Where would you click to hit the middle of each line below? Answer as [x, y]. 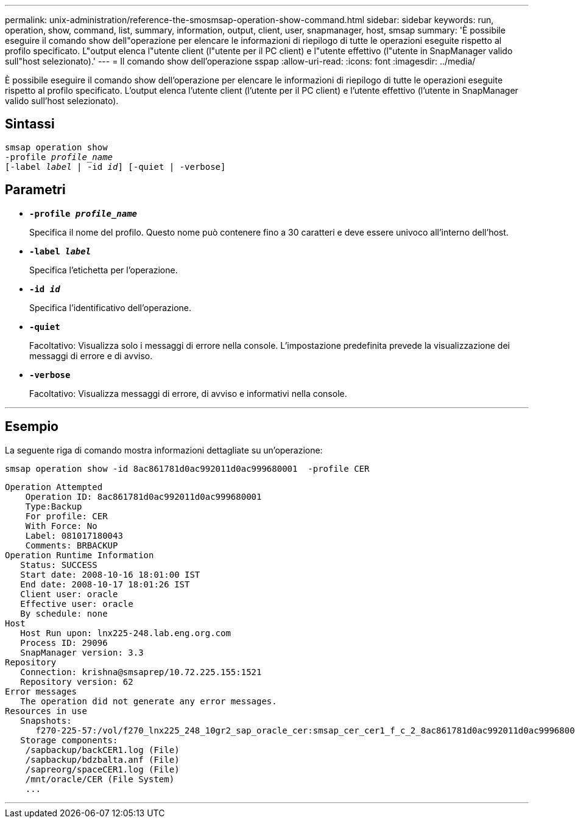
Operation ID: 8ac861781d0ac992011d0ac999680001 [143, 496]
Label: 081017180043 [74, 535]
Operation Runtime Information [79, 555]
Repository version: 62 [77, 681]
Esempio [32, 427]
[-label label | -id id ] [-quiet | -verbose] [115, 166]
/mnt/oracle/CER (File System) [100, 779]
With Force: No [61, 526]
